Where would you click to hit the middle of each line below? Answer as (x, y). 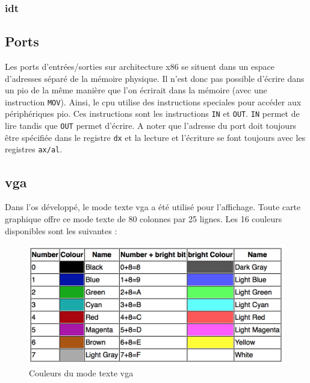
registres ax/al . (34, 149)
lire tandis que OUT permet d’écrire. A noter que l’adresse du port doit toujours (151, 126)
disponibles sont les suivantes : (61, 230)
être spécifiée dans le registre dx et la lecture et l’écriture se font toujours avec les (155, 137)
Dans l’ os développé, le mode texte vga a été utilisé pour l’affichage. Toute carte (153, 207)
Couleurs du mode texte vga (81, 372)
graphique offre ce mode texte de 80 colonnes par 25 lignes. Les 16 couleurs (144, 218)
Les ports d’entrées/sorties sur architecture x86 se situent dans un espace (140, 67)
